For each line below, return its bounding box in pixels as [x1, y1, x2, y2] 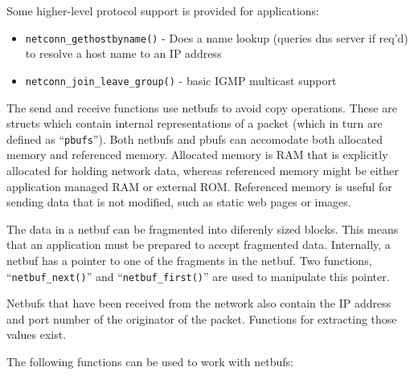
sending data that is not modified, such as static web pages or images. [6, 194, 351, 210]
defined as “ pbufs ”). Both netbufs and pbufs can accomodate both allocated [6, 130, 383, 147]
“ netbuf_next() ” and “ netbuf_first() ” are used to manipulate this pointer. [6, 267, 390, 284]
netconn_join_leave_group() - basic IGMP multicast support [25, 71, 337, 88]
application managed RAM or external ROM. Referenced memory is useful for [6, 177, 392, 194]
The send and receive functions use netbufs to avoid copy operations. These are [6, 99, 397, 116]
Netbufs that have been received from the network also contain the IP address [6, 295, 391, 312]
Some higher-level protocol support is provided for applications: [6, 2, 319, 18]
